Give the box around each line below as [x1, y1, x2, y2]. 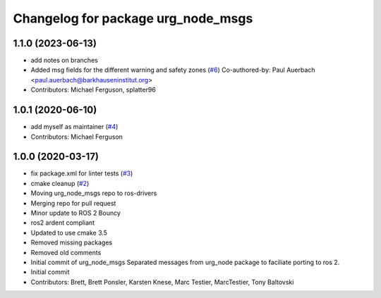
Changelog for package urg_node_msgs [13, 11, 253, 26]
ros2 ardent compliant [30, 218, 95, 227]
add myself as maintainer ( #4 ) [30, 123, 119, 131]
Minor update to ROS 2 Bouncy [30, 209, 121, 217]
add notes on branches [30, 56, 98, 65]
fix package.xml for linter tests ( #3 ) [30, 169, 133, 178]
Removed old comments [30, 248, 102, 256]
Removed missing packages [30, 238, 113, 247]
